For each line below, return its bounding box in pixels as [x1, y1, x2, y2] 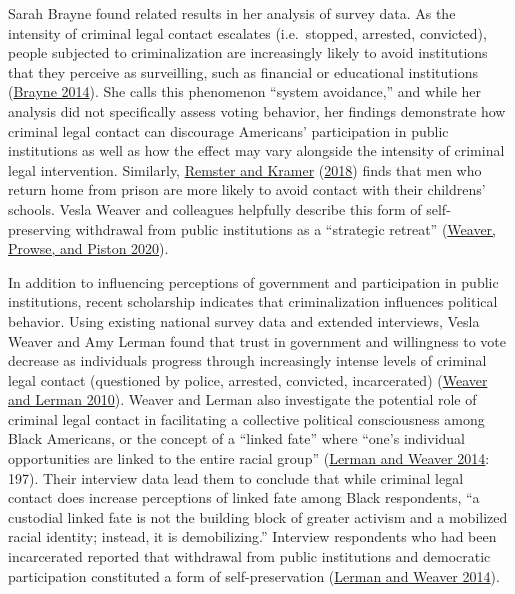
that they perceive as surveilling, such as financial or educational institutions [8, 61, 478, 82]
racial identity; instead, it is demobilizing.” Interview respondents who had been [8, 526, 497, 547]
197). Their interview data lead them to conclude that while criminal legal [8, 467, 464, 488]
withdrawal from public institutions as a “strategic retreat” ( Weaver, [75, 218, 496, 239]
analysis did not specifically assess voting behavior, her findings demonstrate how [8, 100, 506, 121]
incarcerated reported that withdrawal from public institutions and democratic [8, 546, 491, 567]
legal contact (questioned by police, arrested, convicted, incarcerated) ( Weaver [8, 369, 488, 390]
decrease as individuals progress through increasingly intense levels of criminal [8, 350, 487, 371]
